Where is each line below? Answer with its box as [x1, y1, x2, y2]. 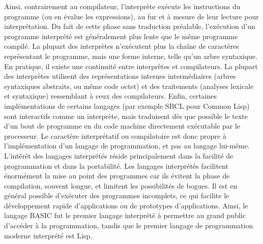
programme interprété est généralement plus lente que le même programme [4, 30, 238, 41]
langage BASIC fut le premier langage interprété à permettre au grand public [4, 210, 246, 221]
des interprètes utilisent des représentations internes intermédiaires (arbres [4, 71, 236, 81]
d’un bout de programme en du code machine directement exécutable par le [4, 120, 241, 131]
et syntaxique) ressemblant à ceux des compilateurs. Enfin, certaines [4, 90, 217, 101]
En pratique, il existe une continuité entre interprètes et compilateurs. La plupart [4, 60, 258, 71]
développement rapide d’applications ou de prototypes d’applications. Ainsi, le [4, 200, 248, 210]
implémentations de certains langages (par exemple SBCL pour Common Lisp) [4, 100, 250, 111]
